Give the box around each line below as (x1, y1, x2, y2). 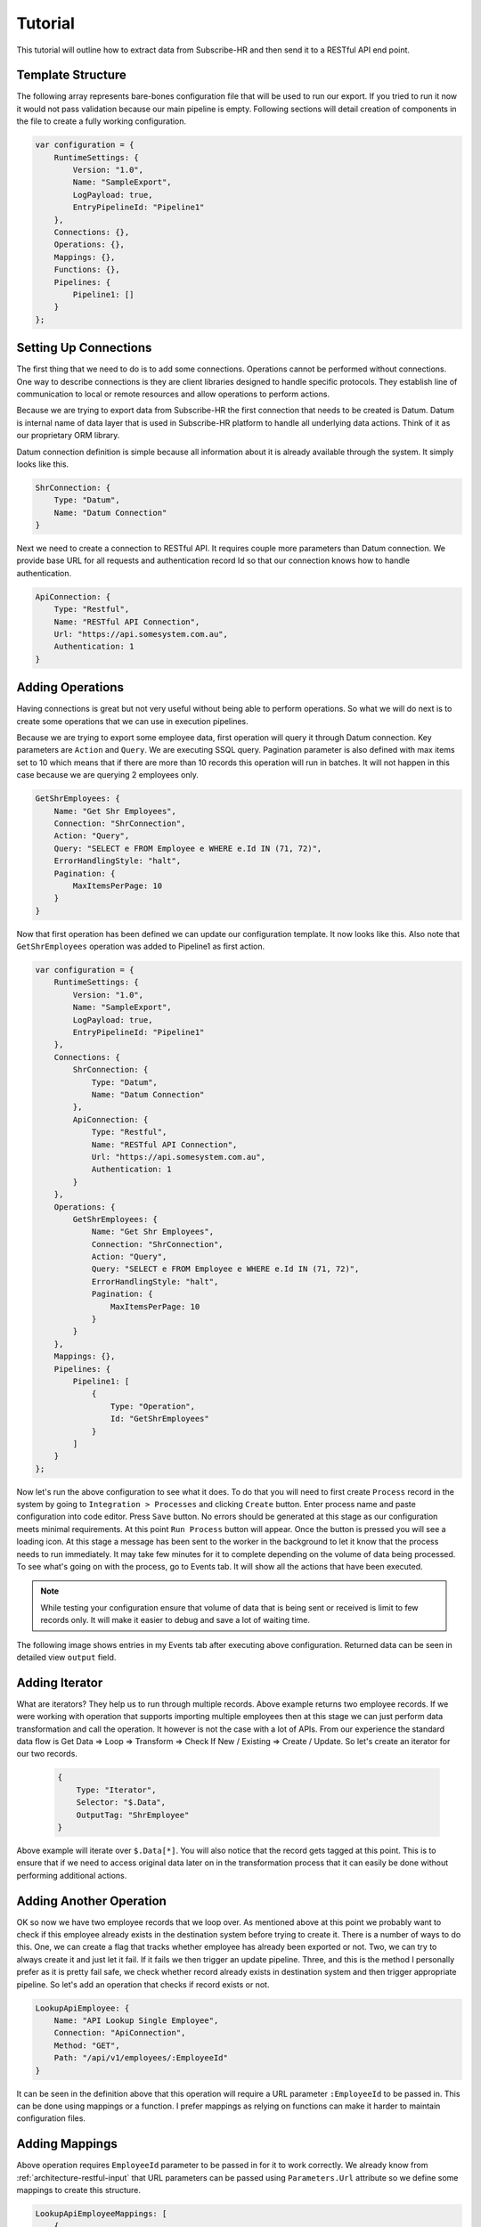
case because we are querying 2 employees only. (16, 770, 200, 780)
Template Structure (16, 68, 126, 83)
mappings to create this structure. (16, 2185, 142, 2196)
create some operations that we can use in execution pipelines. (16, 715, 249, 726)
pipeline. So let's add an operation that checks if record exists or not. (16, 1978, 270, 1990)
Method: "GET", (53, 2040, 120, 2051)
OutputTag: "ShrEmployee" (76, 1809, 190, 1820)
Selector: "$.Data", (76, 1798, 167, 1807)
